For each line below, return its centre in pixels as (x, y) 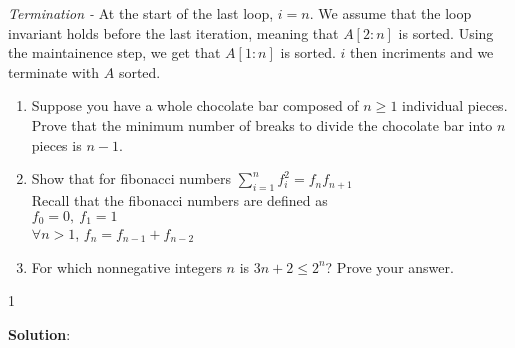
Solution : (39, 333)
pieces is (56, 144)
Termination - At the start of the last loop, (141, 13)
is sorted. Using (446, 32)
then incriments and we (422, 52)
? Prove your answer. (389, 266)
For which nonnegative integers (126, 266)
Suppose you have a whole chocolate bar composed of (195, 105)
